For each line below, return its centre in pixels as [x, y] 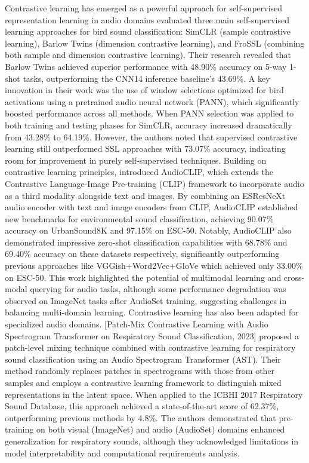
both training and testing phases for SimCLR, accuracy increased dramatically [149, 125]
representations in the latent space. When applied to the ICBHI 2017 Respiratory [154, 394]
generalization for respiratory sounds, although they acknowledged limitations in [152, 441]
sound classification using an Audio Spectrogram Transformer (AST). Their [143, 359]
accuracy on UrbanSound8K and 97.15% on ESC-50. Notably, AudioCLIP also [148, 230]
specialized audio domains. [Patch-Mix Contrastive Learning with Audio [137, 324]
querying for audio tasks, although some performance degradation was [158, 289]
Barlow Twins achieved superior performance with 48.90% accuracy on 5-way [146, 66]
